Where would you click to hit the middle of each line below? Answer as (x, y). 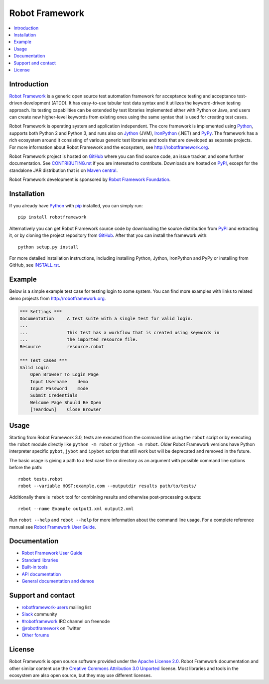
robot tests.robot (41, 479)
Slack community (39, 614)
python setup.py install (48, 247)
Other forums (35, 635)
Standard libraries (40, 560)
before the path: (26, 468)
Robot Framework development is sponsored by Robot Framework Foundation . (90, 179)
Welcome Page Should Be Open (66, 402)
